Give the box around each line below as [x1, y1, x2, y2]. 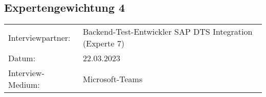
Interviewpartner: [8, 31, 71, 43]
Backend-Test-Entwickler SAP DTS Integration [83, 26, 253, 38]
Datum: [8, 52, 36, 64]
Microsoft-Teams [83, 72, 143, 85]
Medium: [8, 79, 40, 91]
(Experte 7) [83, 37, 125, 50]
